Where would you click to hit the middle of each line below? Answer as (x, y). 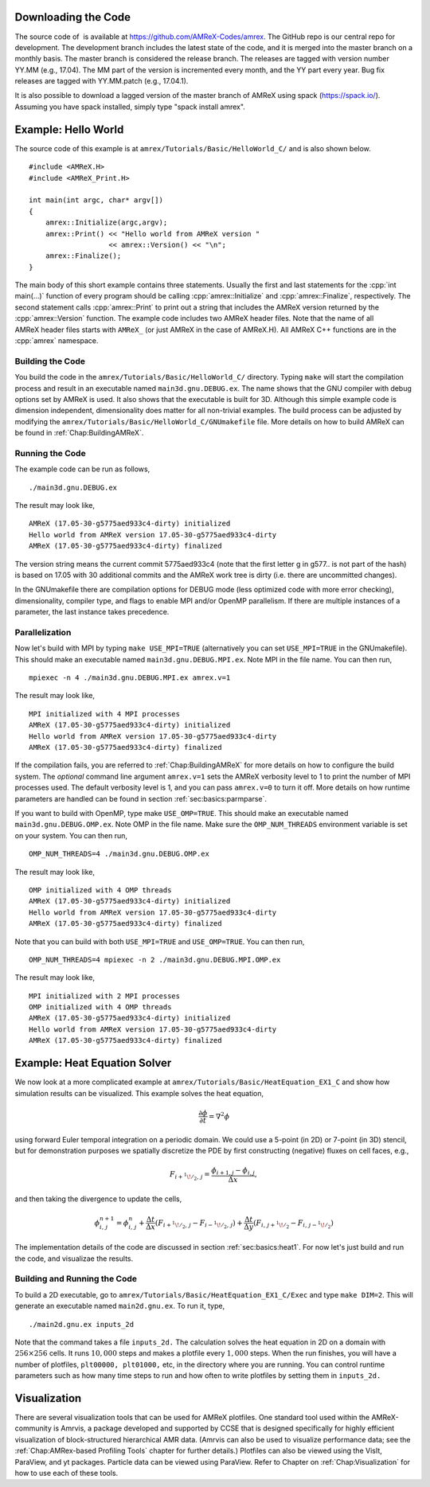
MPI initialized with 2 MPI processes (105, 996)
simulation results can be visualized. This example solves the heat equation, (139, 1093)
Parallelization (43, 632)
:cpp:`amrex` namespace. (57, 341)
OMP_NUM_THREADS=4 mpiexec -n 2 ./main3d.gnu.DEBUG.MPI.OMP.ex (155, 960)
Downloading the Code (73, 17)
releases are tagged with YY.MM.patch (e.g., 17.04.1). (102, 81)
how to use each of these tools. (66, 1473)
